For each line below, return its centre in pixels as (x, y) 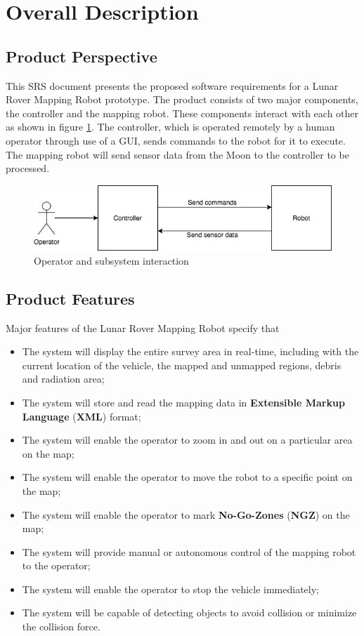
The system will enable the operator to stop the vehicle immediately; (171, 589)
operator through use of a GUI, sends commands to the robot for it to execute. (176, 140)
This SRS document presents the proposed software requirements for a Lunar (172, 85)
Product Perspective (82, 56)
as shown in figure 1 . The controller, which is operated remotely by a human (170, 127)
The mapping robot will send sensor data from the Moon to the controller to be (177, 154)
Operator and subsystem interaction (111, 260)
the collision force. (61, 627)
